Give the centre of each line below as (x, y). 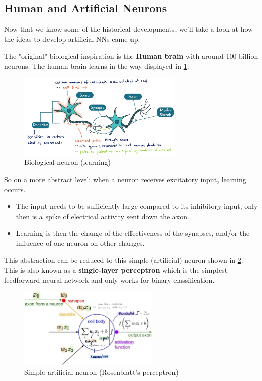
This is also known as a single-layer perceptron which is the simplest (116, 270)
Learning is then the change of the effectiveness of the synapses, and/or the (133, 233)
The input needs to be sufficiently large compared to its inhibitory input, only (137, 206)
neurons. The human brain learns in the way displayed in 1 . (97, 66)
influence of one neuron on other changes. (80, 243)
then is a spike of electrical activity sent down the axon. (102, 216)
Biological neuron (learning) (68, 162)
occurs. (15, 189)
